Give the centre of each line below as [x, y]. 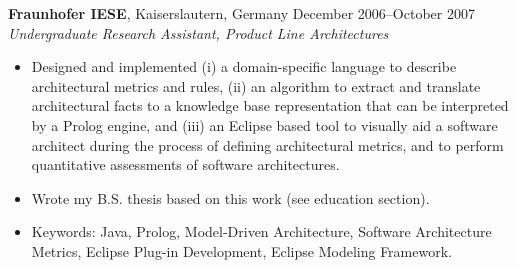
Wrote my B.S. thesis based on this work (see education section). [230, 197]
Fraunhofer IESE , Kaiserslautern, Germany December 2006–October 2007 [241, 13]
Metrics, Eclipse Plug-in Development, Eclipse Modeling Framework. [241, 250]
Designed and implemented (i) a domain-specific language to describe [244, 66]
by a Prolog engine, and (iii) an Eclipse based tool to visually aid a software [264, 124]
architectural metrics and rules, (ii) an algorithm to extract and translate [256, 85]
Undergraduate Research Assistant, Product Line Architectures [198, 32]
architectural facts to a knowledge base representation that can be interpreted [270, 105]
